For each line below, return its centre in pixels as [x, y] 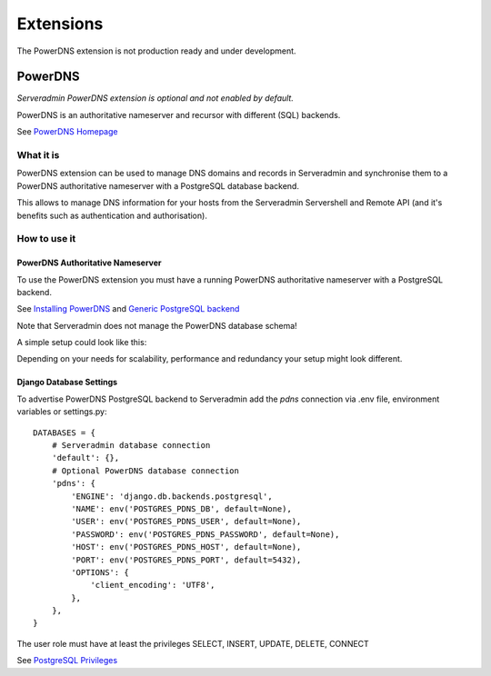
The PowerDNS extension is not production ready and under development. [156, 51]
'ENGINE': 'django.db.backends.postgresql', [172, 496]
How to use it [46, 239]
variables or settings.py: [62, 412]
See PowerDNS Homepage [67, 132]
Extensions [60, 24]
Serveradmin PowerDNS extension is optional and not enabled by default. [155, 98]
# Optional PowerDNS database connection [145, 471]
